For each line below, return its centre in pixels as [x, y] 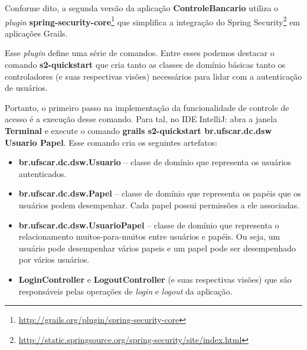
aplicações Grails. [36, 33]
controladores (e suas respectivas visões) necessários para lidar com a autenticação [153, 76]
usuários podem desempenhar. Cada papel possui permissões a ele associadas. [159, 205]
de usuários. [26, 88]
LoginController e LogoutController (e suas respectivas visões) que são [155, 279]
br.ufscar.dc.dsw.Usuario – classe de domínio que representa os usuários [155, 162]
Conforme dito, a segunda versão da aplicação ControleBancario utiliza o [142, 8]
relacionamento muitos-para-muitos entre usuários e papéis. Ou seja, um [149, 236]
